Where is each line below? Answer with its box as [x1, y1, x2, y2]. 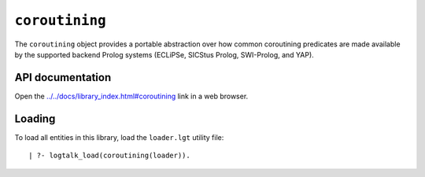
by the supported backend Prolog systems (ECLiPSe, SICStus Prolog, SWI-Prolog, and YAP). [14, 50, 314, 59]
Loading [14, 112, 56, 125]
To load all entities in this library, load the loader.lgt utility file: [14, 132, 224, 142]
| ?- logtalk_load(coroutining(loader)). [28, 151, 190, 160]
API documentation [14, 71, 112, 84]
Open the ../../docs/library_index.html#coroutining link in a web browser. [14, 91, 249, 101]
